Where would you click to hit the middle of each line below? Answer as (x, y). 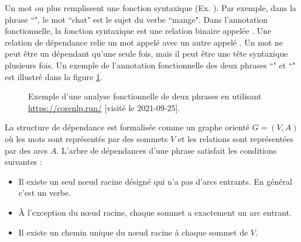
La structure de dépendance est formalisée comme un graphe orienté (127, 127)
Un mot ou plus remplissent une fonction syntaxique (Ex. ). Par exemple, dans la (150, 8)
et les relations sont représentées (236, 138)
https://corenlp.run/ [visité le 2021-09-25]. (104, 107)
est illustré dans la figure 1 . (54, 76)
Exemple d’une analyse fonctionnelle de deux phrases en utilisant (145, 96)
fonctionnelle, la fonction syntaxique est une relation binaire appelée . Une (138, 31)
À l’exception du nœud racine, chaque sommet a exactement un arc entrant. (155, 212)
